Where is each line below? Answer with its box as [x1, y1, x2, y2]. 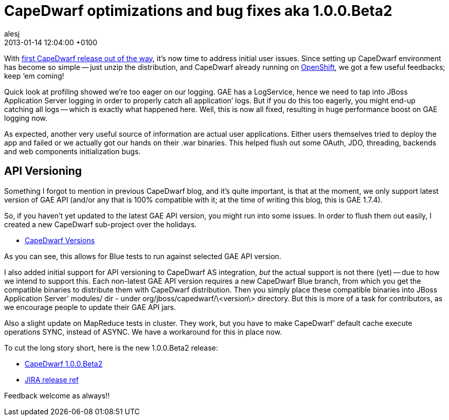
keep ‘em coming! [4, 71, 64, 80]
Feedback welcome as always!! [4, 391, 110, 400]
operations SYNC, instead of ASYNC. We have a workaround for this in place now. [4, 327, 282, 336]
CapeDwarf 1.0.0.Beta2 [25, 359, 103, 368]
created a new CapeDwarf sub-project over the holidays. [4, 220, 197, 229]
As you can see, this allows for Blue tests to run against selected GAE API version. [4, 251, 281, 261]
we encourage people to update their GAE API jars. [4, 302, 176, 312]
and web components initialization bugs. [4, 147, 141, 156]
